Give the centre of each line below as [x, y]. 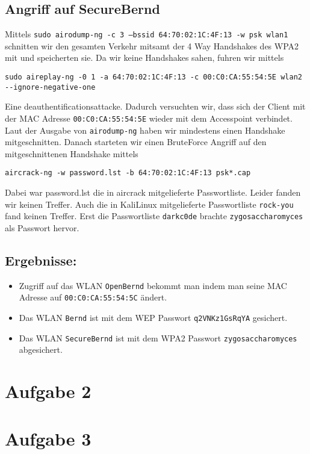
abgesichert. [41, 350]
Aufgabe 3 [48, 438]
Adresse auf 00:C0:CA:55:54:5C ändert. [93, 297]
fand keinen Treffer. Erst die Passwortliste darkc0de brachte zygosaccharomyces [154, 216]
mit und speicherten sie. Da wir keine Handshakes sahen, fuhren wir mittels [144, 58]
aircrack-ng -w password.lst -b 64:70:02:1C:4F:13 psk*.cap [128, 173]
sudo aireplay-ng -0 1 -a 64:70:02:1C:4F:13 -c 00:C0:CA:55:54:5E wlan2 [153, 77]
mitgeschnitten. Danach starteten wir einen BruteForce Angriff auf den [136, 142]
